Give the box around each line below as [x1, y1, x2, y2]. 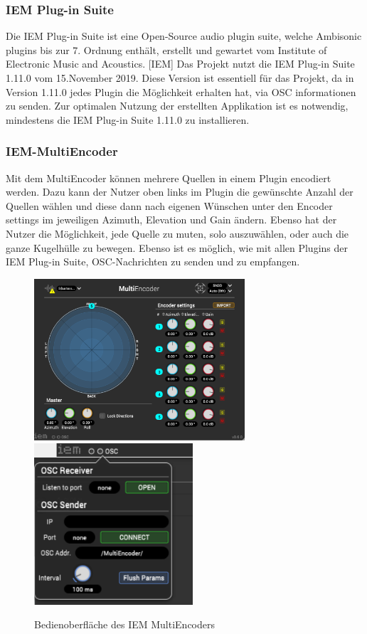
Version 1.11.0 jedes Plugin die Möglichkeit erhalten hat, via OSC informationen [6, 84, 356, 99]
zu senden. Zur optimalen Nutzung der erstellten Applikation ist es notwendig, [6, 98, 349, 113]
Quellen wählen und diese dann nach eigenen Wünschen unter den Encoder [6, 198, 333, 213]
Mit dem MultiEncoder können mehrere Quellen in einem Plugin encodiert [6, 170, 331, 185]
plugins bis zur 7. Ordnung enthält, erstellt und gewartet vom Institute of [6, 42, 327, 57]
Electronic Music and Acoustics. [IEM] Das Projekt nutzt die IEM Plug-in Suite [6, 56, 355, 71]
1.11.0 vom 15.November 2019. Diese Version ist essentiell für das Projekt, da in [6, 70, 354, 85]
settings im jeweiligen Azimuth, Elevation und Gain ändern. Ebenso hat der [6, 212, 337, 227]
